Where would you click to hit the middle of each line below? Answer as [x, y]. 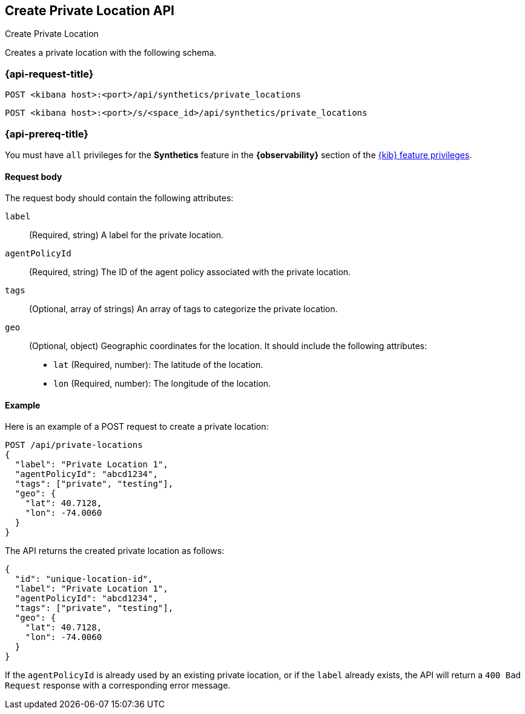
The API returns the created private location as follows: [115, 551]
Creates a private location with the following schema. [111, 53]
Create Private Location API [90, 11]
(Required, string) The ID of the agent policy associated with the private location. [190, 272]
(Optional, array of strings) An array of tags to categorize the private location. [183, 309]
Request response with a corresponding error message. [118, 686]
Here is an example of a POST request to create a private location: [137, 427]
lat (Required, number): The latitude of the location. [158, 365]
